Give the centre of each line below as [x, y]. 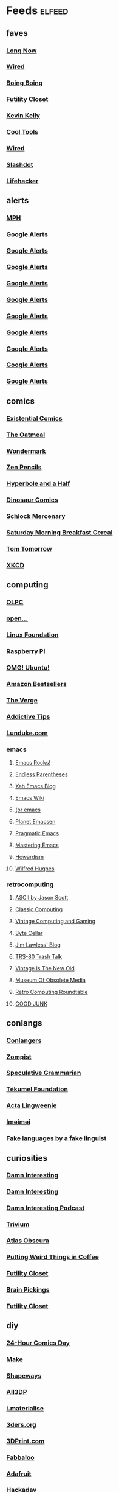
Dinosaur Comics [32, 500]
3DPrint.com [25, 1441]
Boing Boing [25, 83]
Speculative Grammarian [44, 1073]
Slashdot [20, 164]
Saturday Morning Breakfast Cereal [59, 533]
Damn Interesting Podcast [46, 1208]
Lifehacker [22, 181]
